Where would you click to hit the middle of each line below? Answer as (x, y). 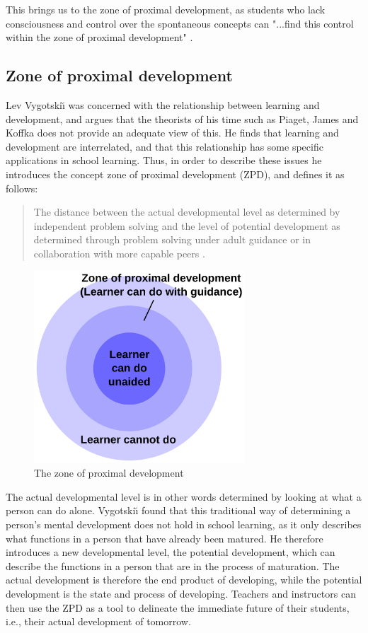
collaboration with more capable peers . (119, 253)
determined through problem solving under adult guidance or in (172, 239)
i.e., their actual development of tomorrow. (98, 621)
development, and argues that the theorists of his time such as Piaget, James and (182, 118)
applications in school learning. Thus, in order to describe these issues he (164, 160)
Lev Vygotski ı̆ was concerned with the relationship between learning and (163, 104)
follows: (22, 188)
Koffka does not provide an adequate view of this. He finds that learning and (172, 133)
